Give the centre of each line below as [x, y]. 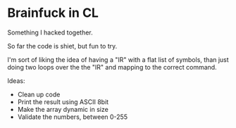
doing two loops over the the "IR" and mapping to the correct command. [112, 67]
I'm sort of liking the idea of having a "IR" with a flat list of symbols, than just [118, 59]
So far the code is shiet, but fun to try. [62, 46]
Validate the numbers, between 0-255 [73, 117]
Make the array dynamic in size [63, 109]
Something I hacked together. [50, 32]
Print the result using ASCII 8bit [63, 102]
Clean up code [39, 94]
